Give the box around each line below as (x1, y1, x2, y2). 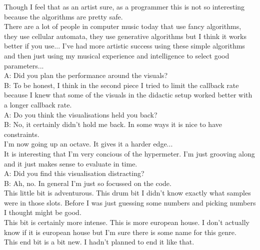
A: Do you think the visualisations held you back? (4, 109, 157, 119)
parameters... (4, 60, 44, 70)
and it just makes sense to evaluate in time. (4, 158, 137, 168)
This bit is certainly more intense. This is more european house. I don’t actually (4, 217, 249, 227)
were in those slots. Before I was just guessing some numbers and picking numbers (4, 197, 256, 207)
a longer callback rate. (4, 99, 72, 109)
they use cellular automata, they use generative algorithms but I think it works (4, 30, 247, 41)
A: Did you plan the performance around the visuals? (4, 70, 168, 80)
